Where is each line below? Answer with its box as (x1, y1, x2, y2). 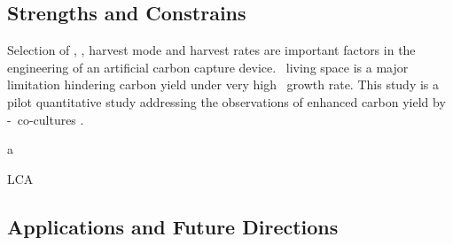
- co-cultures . (7, 110, 84, 128)
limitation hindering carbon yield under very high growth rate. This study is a (7, 75, 440, 94)
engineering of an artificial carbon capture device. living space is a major (7, 57, 409, 76)
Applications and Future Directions (7, 212, 339, 240)
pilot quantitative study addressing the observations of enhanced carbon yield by (7, 92, 446, 111)
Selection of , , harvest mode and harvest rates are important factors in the (7, 41, 416, 59)
